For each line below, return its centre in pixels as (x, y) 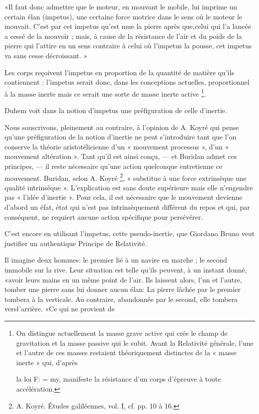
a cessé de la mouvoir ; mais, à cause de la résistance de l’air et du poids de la (123, 36)
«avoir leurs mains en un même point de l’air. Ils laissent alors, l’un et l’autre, (123, 279)
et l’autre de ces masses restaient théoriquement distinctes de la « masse (126, 352)
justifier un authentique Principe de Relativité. (76, 243)
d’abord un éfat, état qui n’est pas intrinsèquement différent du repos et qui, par (127, 207)
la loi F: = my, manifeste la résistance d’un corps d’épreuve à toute (119, 379)
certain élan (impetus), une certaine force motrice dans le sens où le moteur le (124, 16)
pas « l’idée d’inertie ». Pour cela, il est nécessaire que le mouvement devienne (124, 197)
